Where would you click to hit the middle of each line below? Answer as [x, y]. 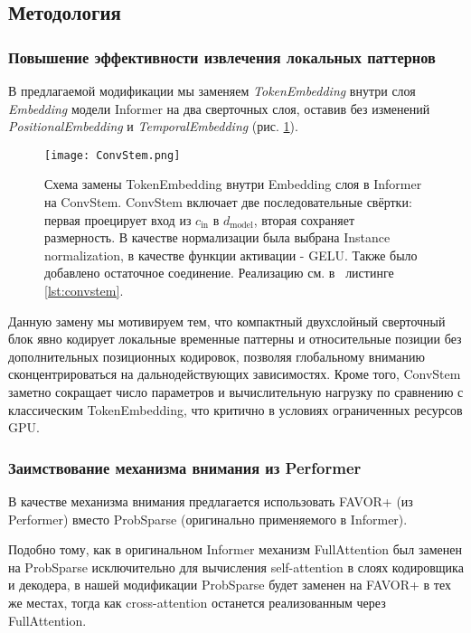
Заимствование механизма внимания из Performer [185, 467]
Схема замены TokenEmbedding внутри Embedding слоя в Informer [233, 184]
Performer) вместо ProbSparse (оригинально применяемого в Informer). [208, 519]
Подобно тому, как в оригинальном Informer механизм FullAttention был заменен [235, 549]
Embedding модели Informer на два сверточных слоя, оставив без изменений [219, 108]
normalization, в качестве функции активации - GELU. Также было [231, 255]
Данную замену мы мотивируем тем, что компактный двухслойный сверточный [227, 321]
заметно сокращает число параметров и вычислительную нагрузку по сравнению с [236, 391]
